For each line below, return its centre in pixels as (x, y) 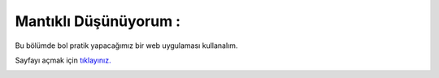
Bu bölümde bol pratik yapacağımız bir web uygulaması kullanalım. (126, 45)
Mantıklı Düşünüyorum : (98, 21)
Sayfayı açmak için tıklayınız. (63, 60)
